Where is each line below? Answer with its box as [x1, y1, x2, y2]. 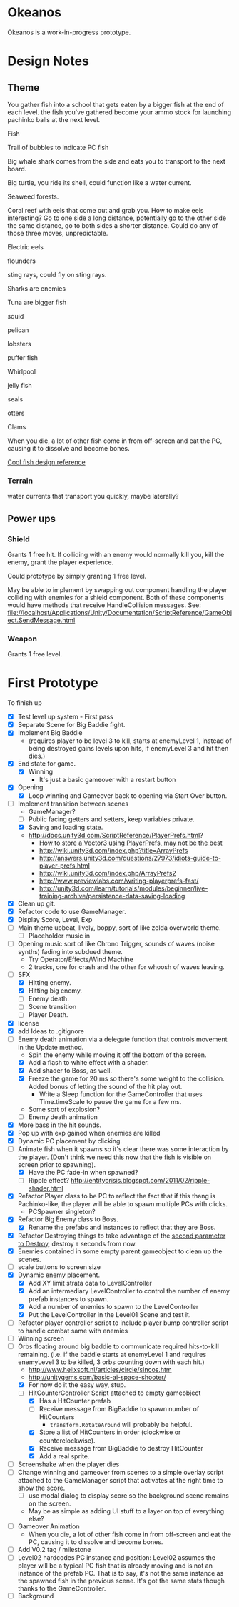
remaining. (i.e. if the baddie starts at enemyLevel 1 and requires [17, 1351, 207, 1359]
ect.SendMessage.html [7, 616, 76, 624]
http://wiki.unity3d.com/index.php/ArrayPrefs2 [39, 868, 176, 877]
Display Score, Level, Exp [17, 915, 93, 923]
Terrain [7, 476, 34, 486]
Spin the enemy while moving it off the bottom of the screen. [28, 1051, 207, 1059]
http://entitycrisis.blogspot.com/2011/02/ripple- [71, 1176, 210, 1185]
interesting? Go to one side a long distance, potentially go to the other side [7, 214, 227, 222]
